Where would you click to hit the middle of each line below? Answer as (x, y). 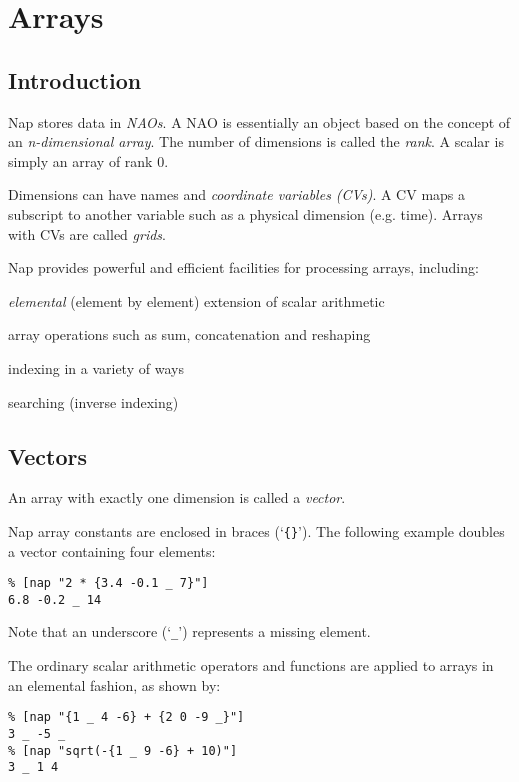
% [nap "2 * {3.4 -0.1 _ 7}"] (108, 583)
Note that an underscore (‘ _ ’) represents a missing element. (189, 631)
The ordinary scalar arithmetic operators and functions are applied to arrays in (251, 665)
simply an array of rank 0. (88, 160)
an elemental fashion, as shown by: (114, 684)
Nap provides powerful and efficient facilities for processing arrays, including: (243, 267)
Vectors (47, 455)
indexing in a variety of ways (96, 367)
